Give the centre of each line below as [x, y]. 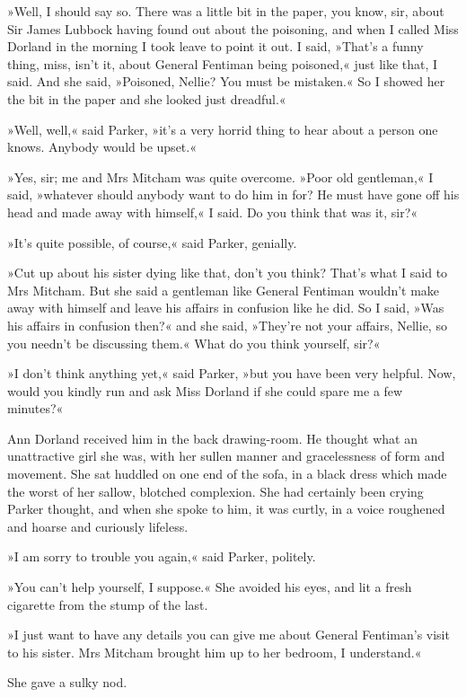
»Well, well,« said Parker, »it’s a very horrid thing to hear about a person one [223, 129]
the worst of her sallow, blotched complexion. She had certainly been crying [215, 491]
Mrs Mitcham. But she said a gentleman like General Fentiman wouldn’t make [224, 290]
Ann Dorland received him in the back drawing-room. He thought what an [212, 438]
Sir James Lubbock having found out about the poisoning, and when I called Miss [233, 28]
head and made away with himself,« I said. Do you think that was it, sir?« [213, 212]
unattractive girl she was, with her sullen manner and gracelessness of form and [226, 456]
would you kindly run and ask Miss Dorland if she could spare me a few [205, 390]
